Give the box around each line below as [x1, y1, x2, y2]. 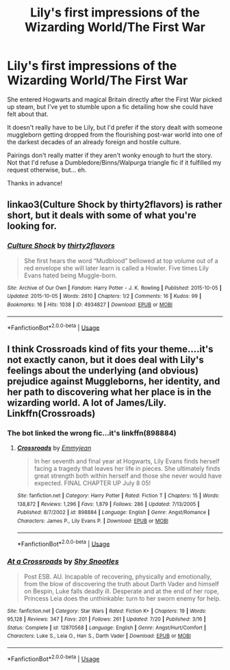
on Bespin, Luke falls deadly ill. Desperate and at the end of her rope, [23, 587, 219, 595]
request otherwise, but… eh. [7, 165, 87, 174]
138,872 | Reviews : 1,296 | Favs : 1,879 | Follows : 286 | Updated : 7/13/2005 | [16, 500, 200, 507]
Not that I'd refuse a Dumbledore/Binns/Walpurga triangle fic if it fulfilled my [7, 158, 222, 166]
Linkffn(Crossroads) [7, 407, 96, 419]
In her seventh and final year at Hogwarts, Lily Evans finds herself [34, 457, 220, 465]
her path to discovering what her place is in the [7, 386, 212, 397]
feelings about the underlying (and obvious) [7, 365, 199, 376]
